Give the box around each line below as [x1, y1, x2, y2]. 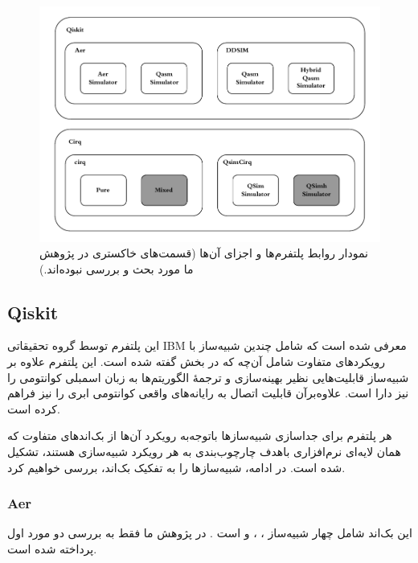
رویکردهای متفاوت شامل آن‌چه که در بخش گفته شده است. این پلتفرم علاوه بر [7, 353, 385, 370]
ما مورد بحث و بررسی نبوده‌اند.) [39, 260, 194, 277]
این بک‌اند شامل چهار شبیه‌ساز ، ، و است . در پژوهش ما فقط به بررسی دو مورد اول [7, 524, 412, 541]
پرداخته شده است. [7, 540, 97, 557]
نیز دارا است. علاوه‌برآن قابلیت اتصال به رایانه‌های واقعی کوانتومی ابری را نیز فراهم [7, 384, 409, 401]
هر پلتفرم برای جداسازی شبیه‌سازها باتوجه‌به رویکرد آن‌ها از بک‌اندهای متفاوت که [7, 427, 392, 444]
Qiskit [7, 299, 59, 324]
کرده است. [7, 400, 60, 417]
